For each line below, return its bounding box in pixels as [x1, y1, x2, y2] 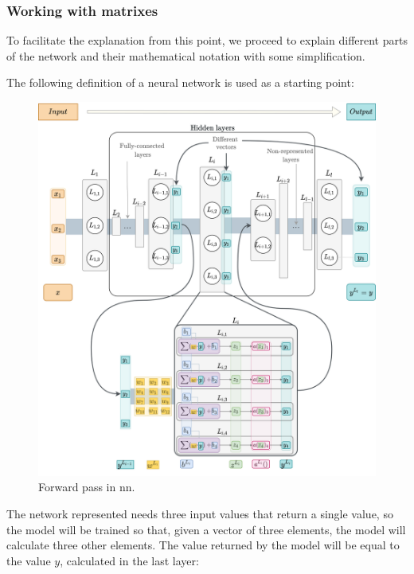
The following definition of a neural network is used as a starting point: [6, 74, 354, 91]
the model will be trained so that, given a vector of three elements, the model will [6, 521, 406, 537]
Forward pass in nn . [38, 478, 135, 495]
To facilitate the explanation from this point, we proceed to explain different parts [6, 32, 408, 49]
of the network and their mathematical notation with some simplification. [6, 47, 365, 64]
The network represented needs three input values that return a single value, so [6, 506, 393, 522]
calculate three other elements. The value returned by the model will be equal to [6, 537, 400, 553]
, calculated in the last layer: [60, 552, 199, 568]
